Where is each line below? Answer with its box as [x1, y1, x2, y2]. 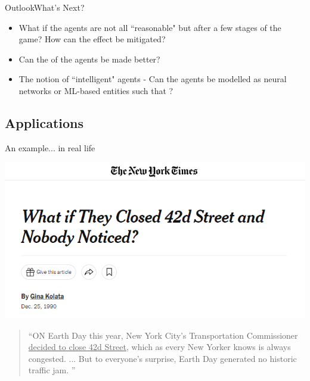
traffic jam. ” [28, 364, 76, 376]
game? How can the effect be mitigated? [18, 33, 166, 45]
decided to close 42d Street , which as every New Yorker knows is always [28, 341, 291, 353]
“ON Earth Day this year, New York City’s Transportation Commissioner [28, 329, 298, 341]
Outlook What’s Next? [5, 1, 85, 13]
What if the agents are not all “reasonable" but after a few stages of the [18, 21, 281, 33]
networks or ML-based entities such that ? [18, 84, 173, 96]
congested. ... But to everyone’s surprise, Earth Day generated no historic [28, 352, 297, 364]
